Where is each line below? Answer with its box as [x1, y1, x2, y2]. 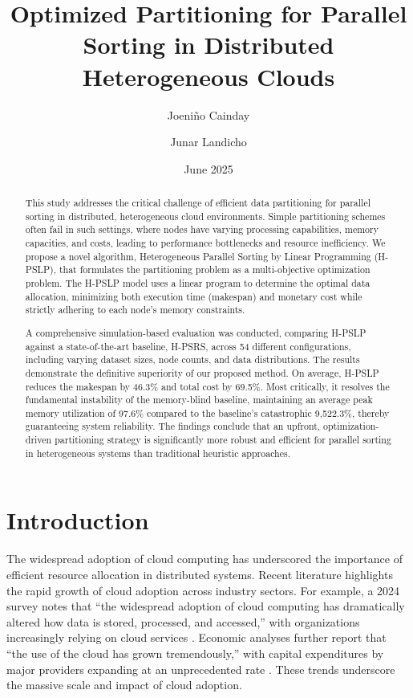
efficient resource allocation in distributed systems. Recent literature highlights [6, 565, 393, 582]
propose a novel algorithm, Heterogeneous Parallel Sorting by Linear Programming [25, 249, 371, 263]
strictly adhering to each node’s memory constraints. [25, 303, 245, 316]
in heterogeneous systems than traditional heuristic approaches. [25, 446, 290, 459]
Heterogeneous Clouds [82, 59, 335, 92]
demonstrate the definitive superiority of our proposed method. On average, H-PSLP [25, 365, 379, 379]
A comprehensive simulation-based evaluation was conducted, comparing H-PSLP [25, 325, 366, 339]
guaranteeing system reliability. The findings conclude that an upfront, [25, 419, 321, 433]
